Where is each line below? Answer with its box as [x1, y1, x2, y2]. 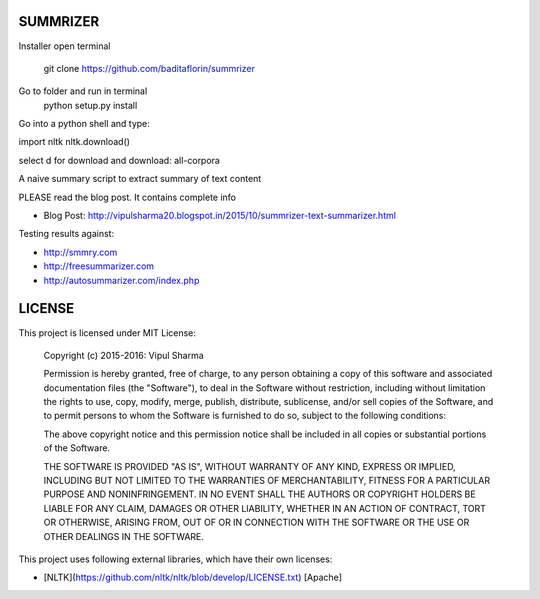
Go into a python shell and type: [18, 118, 150, 130]
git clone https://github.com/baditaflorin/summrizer [43, 62, 255, 74]
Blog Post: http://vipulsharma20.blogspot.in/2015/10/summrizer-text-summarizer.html [43, 210, 397, 222]
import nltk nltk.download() [18, 136, 130, 148]
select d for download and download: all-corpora [18, 154, 220, 166]
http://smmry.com [43, 246, 118, 258]
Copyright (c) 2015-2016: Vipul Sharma [43, 349, 204, 361]
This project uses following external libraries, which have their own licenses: [18, 553, 333, 565]
